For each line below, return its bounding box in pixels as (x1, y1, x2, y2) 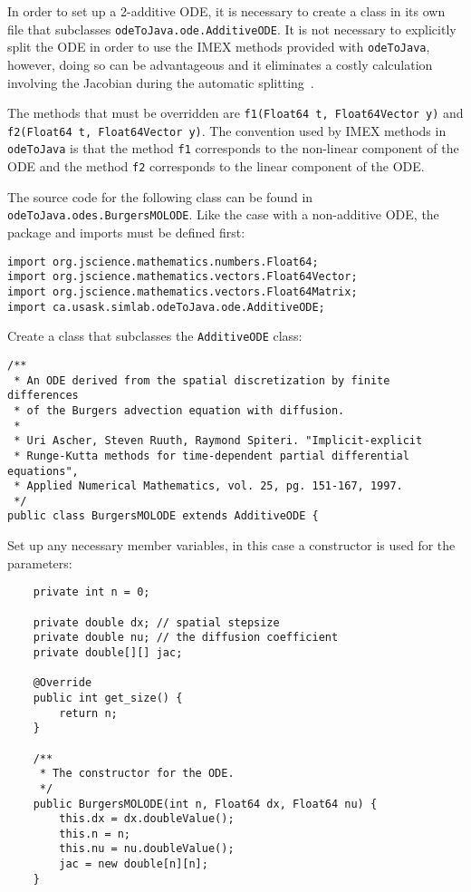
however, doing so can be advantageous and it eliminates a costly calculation (7, 54, 433, 73)
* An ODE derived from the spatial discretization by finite (14, 373, 390, 387)
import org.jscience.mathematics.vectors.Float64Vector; (7, 270, 358, 284)
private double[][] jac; (33, 645, 183, 659)
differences (7, 389, 79, 402)
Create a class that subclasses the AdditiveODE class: (7, 326, 303, 345)
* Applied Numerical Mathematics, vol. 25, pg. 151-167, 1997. (14, 480, 403, 493)
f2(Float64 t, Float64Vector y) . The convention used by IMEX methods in (7, 121, 447, 140)
